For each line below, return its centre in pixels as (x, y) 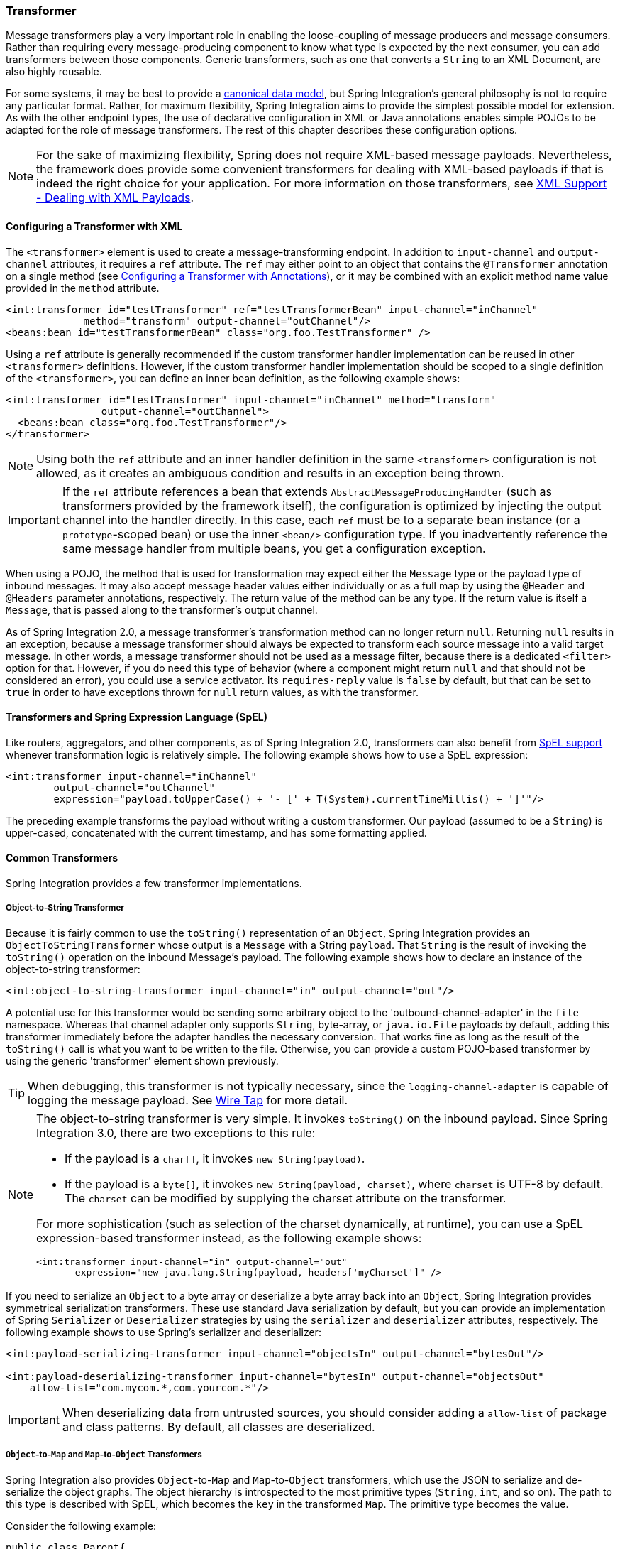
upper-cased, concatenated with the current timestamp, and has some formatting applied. (216, 832)
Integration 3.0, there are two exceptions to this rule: (176, 1132)
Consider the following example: (81, 1526)
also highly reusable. (54, 72)
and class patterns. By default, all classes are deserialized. (218, 1426)
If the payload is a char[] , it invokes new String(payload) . (215, 1158)
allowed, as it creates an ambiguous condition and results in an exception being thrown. (270, 473)
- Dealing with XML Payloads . (115, 198)
